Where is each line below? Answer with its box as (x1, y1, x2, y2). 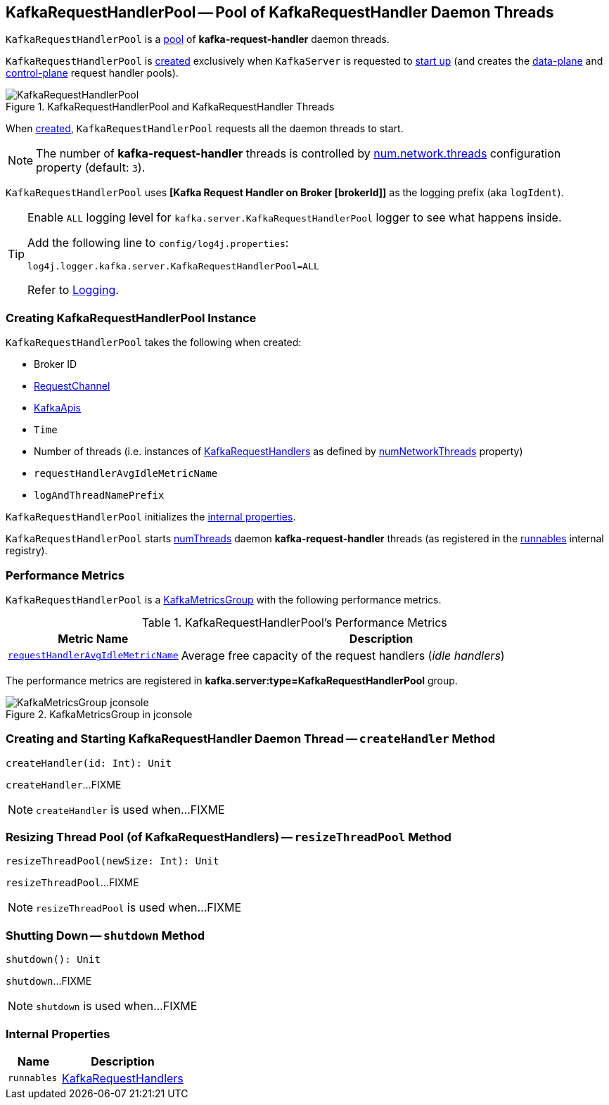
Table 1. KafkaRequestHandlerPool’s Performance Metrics (141, 615, 447, 630)
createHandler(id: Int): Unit (6, 757, 172, 769)
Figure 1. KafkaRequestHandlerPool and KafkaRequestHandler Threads (6, 101, 335, 113)
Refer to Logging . (27, 283, 119, 298)
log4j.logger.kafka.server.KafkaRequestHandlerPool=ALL (27, 261, 319, 272)
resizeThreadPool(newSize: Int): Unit (6, 855, 219, 867)
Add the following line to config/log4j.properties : (27, 236, 289, 250)
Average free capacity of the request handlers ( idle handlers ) (181, 648, 505, 663)
